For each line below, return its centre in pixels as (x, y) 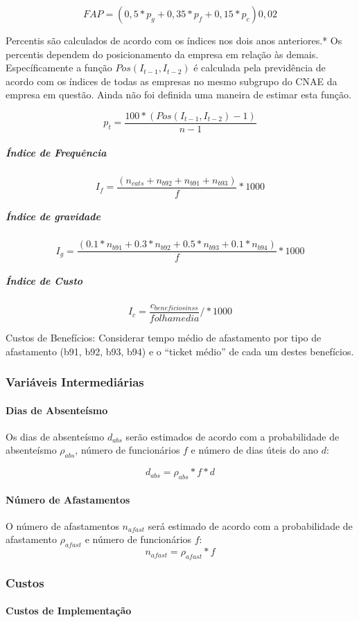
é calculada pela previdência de (260, 68)
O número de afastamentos (62, 525)
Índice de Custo (44, 280)
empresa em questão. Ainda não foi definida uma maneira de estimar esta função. (178, 95)
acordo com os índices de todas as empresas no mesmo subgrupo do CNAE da (172, 81)
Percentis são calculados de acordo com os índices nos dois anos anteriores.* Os (174, 40)
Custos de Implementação (69, 611)
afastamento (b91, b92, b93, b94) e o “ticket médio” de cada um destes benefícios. (180, 351)
